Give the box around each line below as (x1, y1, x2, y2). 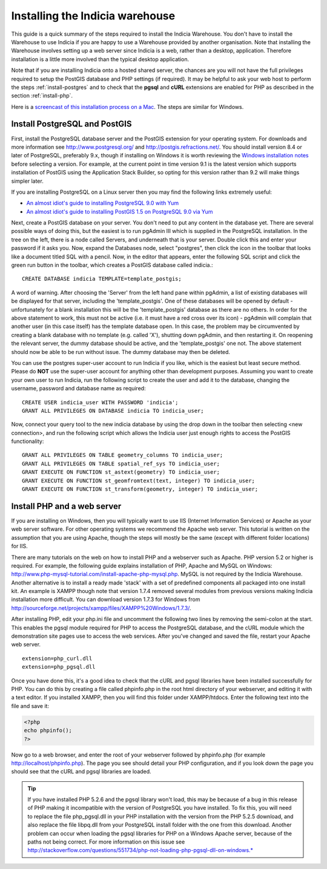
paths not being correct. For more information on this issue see (27, 838, 185, 845)
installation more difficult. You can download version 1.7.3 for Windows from (11, 596, 200, 603)
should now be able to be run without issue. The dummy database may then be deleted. (11, 348, 230, 355)
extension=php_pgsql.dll (22, 663, 96, 671)
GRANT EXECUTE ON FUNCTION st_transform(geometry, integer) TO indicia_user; (22, 486, 259, 493)
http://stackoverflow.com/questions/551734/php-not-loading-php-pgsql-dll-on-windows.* (27, 847, 254, 854)
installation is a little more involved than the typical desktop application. (11, 55, 190, 63)
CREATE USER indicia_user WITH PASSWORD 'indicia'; (22, 399, 179, 405)
